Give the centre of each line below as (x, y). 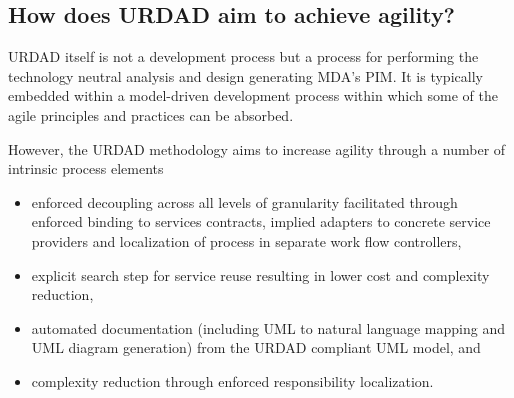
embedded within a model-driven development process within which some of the (253, 95)
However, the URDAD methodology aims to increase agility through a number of (257, 148)
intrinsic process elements (86, 168)
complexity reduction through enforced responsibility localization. (232, 380)
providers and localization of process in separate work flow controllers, (246, 240)
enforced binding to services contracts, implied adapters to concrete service (261, 221)
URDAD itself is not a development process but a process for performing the (243, 56)
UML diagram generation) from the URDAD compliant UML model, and (256, 347)
